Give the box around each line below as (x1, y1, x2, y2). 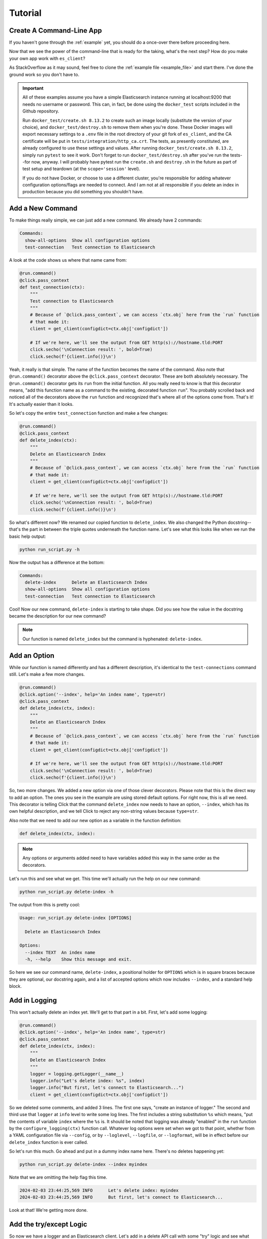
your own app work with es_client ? (9, 55, 86, 61)
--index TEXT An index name (25, 950, 96, 955)
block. (9, 983, 22, 989)
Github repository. (22, 108, 59, 114)
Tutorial (9, 7, 42, 18)
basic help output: (9, 533, 46, 539)
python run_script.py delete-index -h (19, 889, 114, 895)
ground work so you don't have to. (9, 71, 80, 77)
